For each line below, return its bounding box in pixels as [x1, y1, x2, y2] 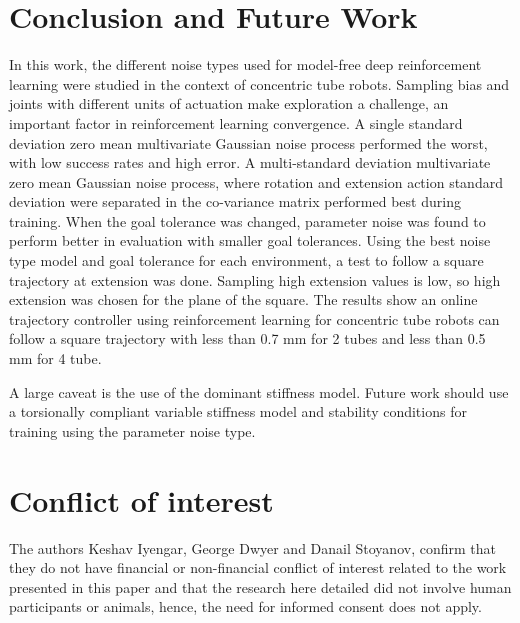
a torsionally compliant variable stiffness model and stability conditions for [9, 401, 467, 422]
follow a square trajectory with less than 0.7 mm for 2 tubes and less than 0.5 [9, 328, 486, 349]
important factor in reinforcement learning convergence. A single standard [9, 112, 463, 133]
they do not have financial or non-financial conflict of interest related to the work [9, 557, 507, 578]
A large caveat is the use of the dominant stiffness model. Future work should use [9, 381, 509, 402]
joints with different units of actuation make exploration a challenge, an [9, 93, 449, 114]
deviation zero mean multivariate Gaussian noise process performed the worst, [9, 132, 488, 153]
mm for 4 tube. [9, 348, 102, 369]
